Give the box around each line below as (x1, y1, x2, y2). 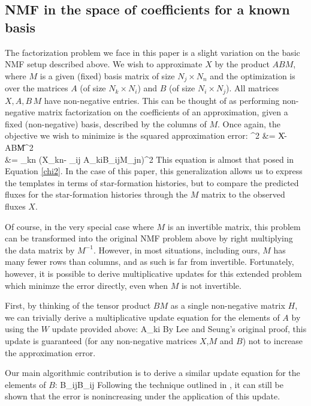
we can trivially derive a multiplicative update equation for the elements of (5, 311, 280, 323)
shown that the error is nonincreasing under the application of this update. (5, 390, 280, 402)
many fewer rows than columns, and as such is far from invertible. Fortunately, (5, 255, 294, 268)
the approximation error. (5, 346, 96, 359)
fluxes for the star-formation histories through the (5, 188, 188, 201)
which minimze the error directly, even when (5, 279, 168, 291)
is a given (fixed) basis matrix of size (40, 69, 175, 82)
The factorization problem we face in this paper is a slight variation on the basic (5, 46, 300, 58)
